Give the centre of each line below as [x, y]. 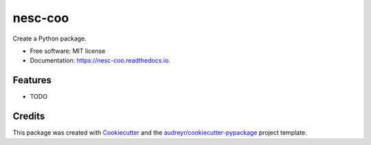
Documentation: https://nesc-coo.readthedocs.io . [100, 60]
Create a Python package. [50, 38]
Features [32, 80]
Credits [29, 116]
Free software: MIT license [68, 51]
